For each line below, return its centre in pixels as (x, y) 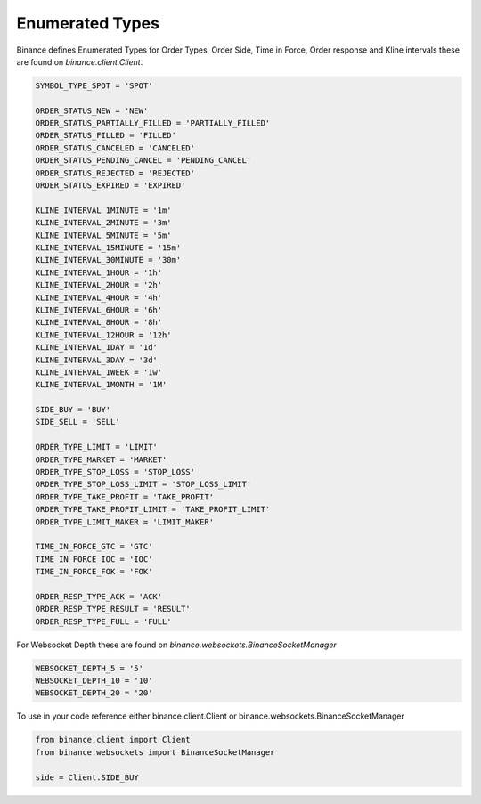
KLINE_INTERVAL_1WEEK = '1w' (99, 372)
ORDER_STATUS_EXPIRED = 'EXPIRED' (110, 186)
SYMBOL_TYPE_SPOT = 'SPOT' (94, 85)
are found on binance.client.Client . (80, 61)
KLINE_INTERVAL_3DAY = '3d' (96, 360)
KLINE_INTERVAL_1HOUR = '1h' (99, 272)
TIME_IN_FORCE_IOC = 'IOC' (94, 559)
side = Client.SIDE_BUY (87, 777)
